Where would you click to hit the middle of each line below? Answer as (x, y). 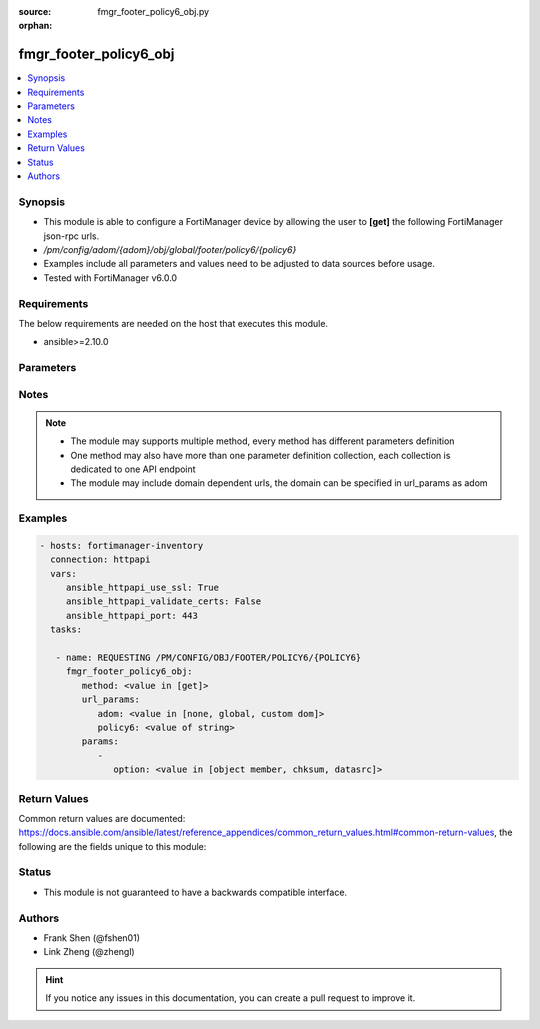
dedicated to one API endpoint (133, 469)
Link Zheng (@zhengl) (89, 952)
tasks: (66, 629)
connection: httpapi (100, 559)
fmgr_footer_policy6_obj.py (153, 11)
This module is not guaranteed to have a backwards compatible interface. (195, 892)
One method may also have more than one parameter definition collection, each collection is (260, 455)
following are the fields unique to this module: (112, 846)
